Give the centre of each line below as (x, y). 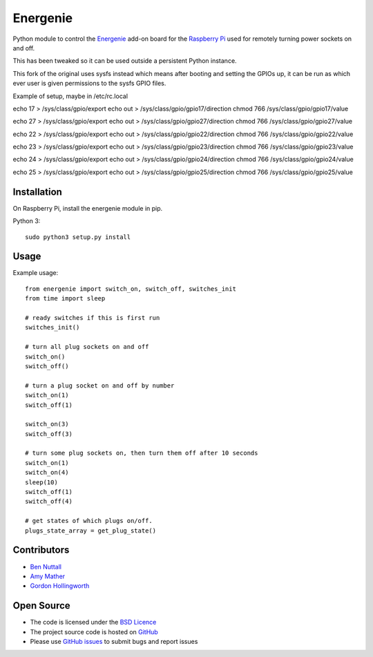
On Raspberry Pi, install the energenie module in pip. (88, 208)
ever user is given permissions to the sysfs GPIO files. (89, 84)
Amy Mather (48, 576)
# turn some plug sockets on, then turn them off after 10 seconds (142, 453)
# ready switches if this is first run (93, 318)
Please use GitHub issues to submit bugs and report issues (114, 641)
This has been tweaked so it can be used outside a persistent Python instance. (125, 61)
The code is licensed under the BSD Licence (93, 622)
